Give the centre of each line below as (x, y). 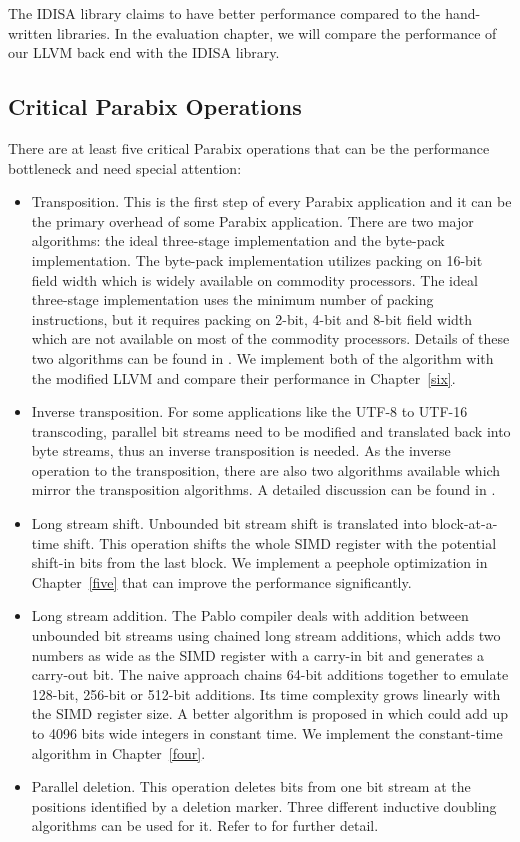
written (30, 32)
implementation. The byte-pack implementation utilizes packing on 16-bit (257, 259)
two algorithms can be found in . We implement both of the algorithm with (262, 357)
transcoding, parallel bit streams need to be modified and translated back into (271, 430)
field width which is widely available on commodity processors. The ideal (254, 279)
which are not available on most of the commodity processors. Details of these (270, 338)
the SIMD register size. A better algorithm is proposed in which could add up (270, 713)
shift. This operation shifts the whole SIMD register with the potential (280, 542)
